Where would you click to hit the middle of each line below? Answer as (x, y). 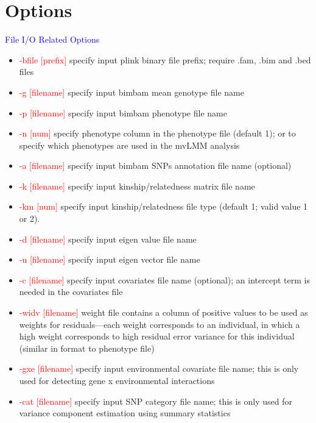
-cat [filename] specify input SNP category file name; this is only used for (156, 401)
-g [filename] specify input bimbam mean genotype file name (132, 92)
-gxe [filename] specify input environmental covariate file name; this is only (159, 368)
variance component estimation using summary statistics (125, 413)
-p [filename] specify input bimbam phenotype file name (123, 112)
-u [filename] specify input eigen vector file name (110, 259)
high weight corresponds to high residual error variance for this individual (157, 336)
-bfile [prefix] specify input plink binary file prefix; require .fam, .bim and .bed (165, 59)
